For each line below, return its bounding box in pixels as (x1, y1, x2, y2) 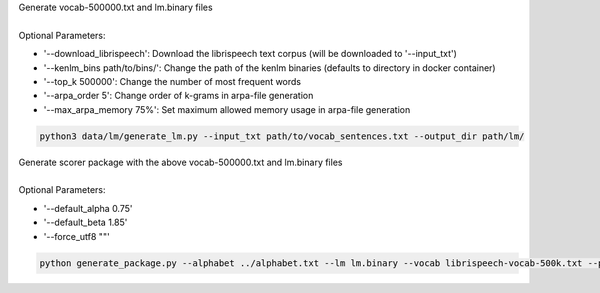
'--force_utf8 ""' (43, 230, 110, 242)
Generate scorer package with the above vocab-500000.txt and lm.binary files (18, 156, 343, 168)
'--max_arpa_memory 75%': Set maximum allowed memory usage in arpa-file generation (43, 103, 411, 115)
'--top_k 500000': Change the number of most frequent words (43, 75, 302, 87)
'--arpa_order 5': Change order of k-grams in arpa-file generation (43, 90, 314, 102)
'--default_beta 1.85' (43, 216, 128, 229)
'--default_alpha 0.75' (43, 202, 133, 214)
